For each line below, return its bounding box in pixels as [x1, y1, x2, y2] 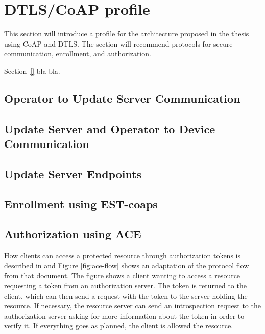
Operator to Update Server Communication [4, 90, 240, 106]
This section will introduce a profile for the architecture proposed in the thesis [4, 28, 249, 39]
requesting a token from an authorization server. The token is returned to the [4, 280, 247, 290]
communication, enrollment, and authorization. [4, 48, 151, 59]
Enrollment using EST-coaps [4, 196, 158, 212]
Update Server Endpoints [4, 165, 142, 181]
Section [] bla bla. [4, 65, 60, 76]
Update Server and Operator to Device [4, 120, 215, 136]
